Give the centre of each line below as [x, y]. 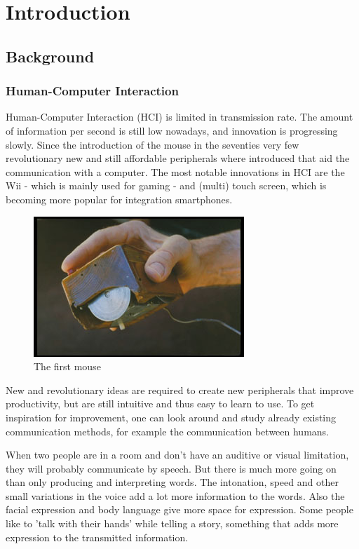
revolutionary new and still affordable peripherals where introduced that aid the [178, 158]
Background [50, 56]
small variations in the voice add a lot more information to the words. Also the [175, 495]
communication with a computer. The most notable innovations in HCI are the [175, 171]
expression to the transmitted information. [97, 537]
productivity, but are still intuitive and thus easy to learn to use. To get [160, 404]
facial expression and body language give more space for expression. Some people [179, 509]
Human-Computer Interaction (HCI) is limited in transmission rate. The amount [179, 117]
